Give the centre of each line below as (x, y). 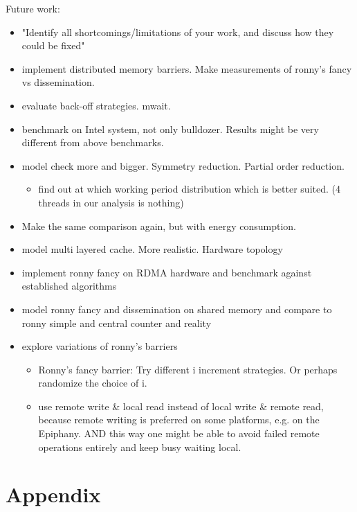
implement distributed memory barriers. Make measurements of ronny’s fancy (187, 68)
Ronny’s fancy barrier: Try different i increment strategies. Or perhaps (188, 369)
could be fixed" (53, 45)
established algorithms (69, 286)
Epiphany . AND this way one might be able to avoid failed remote (179, 433)
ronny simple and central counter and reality (117, 323)
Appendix (53, 494)
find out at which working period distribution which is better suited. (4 (189, 189)
